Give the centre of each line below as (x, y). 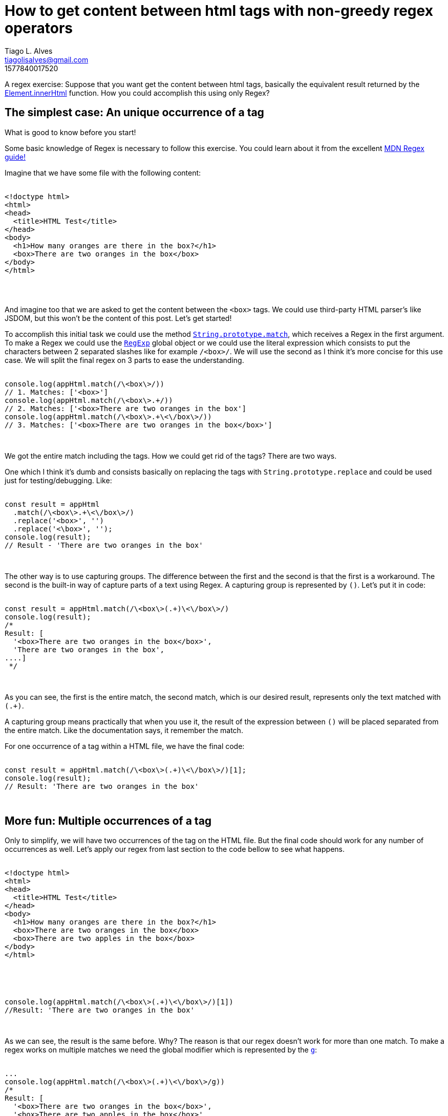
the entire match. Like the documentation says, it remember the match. (124, 730)
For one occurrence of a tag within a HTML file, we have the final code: (125, 746)
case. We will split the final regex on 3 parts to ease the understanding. (124, 360)
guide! (15, 157)
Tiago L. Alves (29, 51)
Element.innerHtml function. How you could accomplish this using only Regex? (137, 93)
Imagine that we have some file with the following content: (103, 173)
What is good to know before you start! (70, 132)
